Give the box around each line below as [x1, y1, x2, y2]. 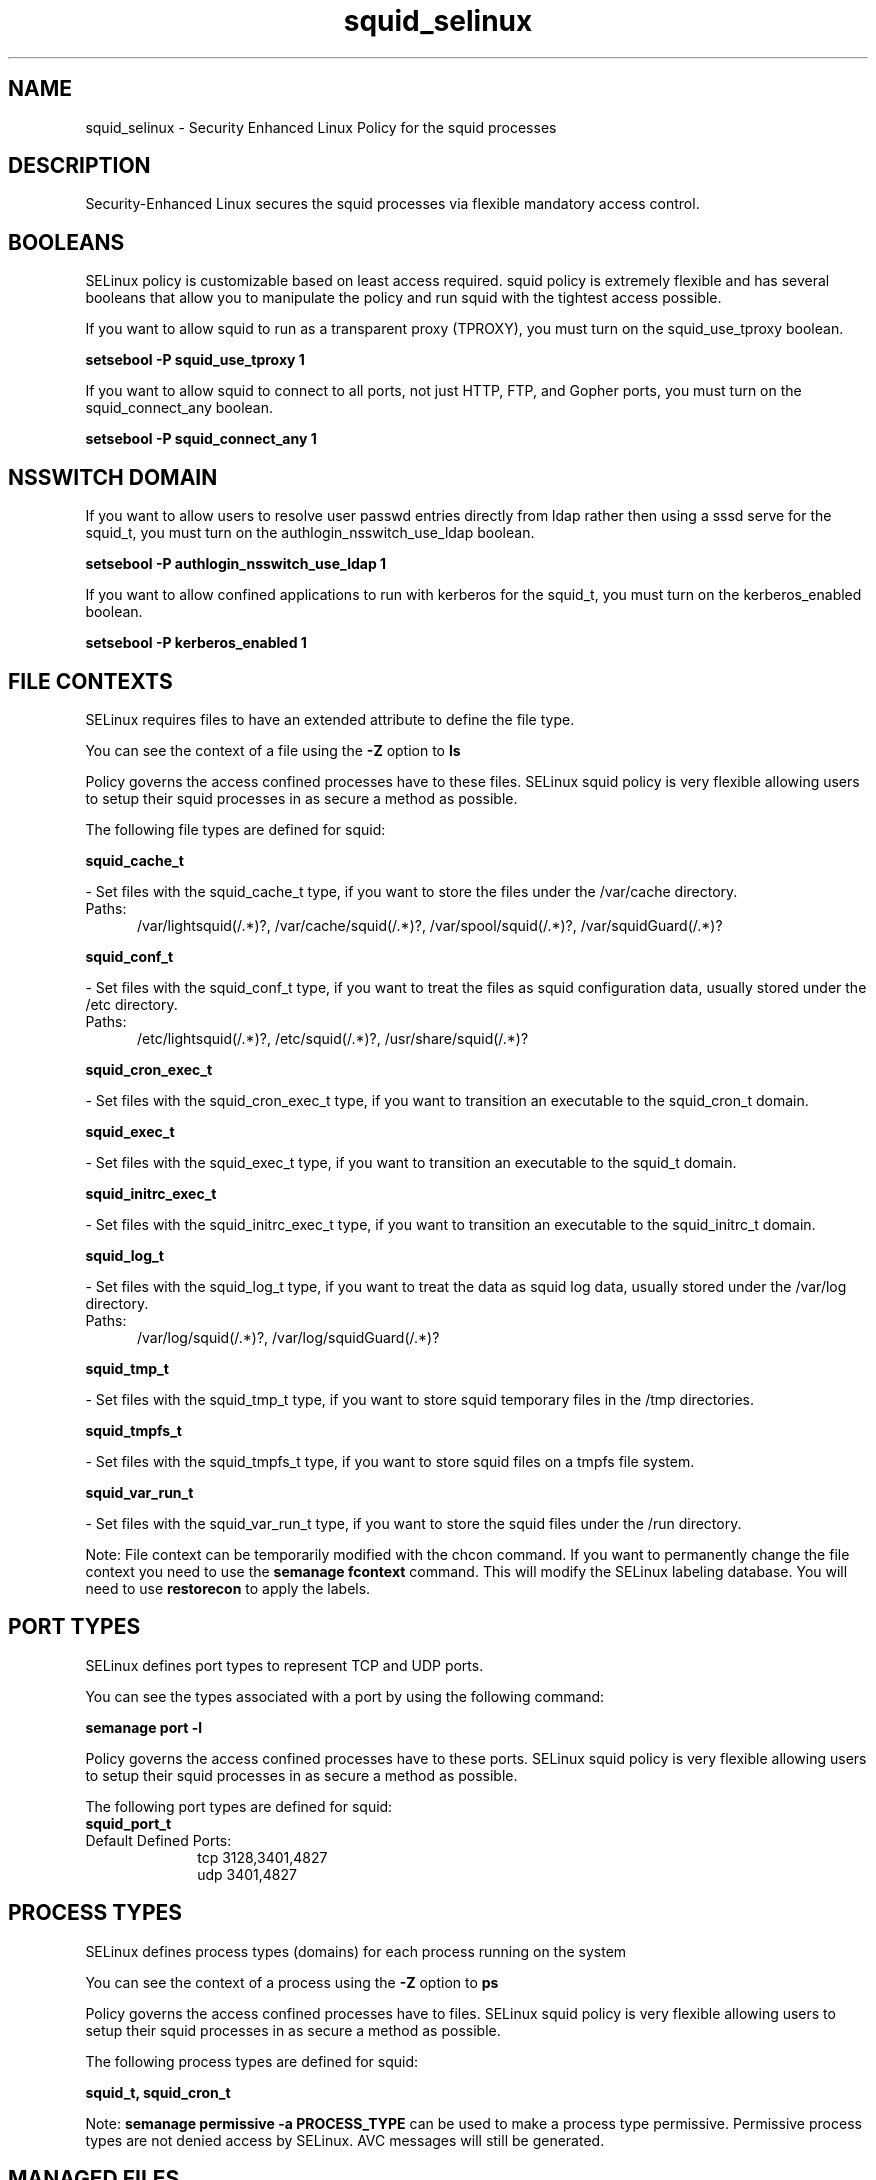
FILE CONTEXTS [8, 668, 173, 694]
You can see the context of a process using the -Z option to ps [85, 1973, 499, 1991]
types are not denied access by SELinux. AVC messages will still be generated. [85, 2131, 605, 2149]
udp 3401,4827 [197, 1865, 297, 1883]
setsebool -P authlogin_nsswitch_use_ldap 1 [85, 555, 387, 573]
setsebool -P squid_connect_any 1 [85, 430, 317, 448]
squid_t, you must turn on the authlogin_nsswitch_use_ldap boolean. [85, 524, 535, 542]
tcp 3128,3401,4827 [197, 1848, 328, 1866]
